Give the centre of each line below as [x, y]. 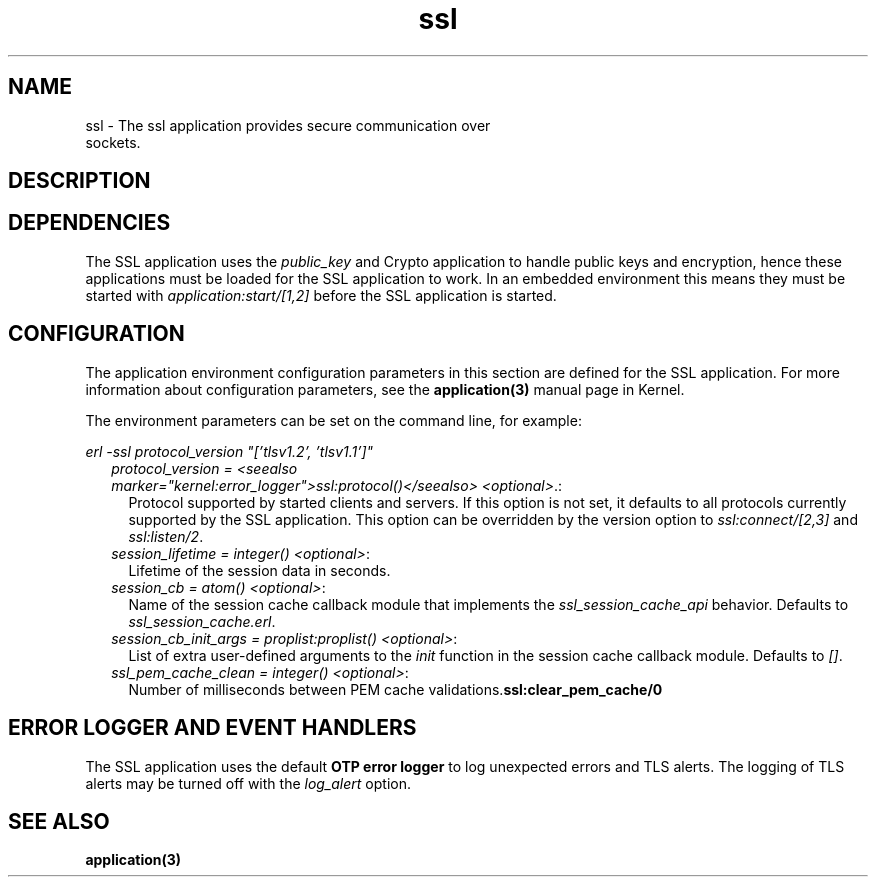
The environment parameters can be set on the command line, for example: [333, 420]
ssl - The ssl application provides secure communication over [288, 125]
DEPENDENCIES [89, 223]
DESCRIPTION [79, 181]
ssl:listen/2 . [166, 536]
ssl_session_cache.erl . [202, 621]
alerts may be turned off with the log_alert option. [248, 783]
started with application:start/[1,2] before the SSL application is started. [321, 295]
